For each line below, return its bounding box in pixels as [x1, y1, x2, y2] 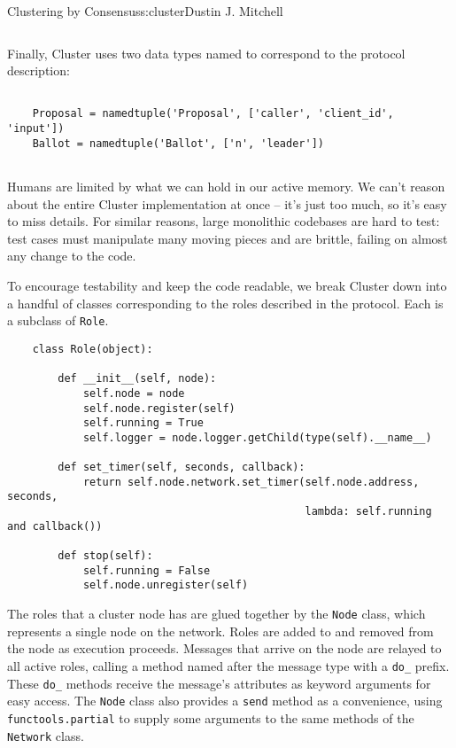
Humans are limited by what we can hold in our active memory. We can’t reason [7, 177, 445, 196]
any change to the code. [7, 246, 136, 265]
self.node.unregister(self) [82, 579, 249, 592]
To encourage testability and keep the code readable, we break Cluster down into [7, 277, 447, 295]
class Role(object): [32, 342, 153, 355]
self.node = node [82, 386, 185, 400]
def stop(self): [58, 549, 153, 563]
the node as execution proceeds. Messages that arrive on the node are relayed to [7, 639, 442, 658]
